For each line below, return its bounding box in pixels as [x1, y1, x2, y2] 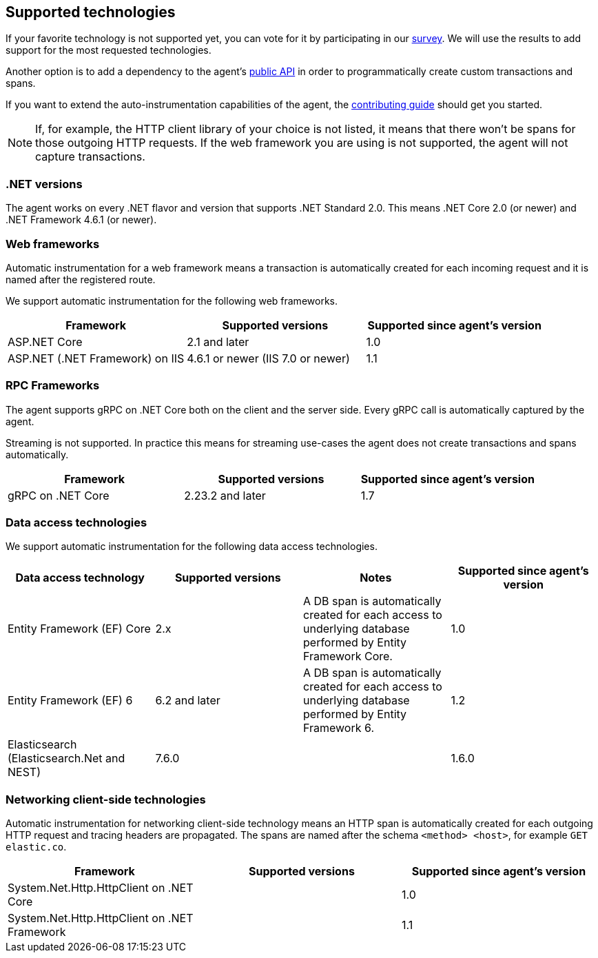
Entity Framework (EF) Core [8, 622, 151, 636]
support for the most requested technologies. [6, 44, 212, 57]
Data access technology [15, 571, 145, 585]
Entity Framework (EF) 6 [8, 693, 133, 708]
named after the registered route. [6, 273, 156, 285]
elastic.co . [6, 841, 67, 853]
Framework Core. [303, 649, 393, 664]
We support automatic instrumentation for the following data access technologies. [6, 540, 378, 553]
